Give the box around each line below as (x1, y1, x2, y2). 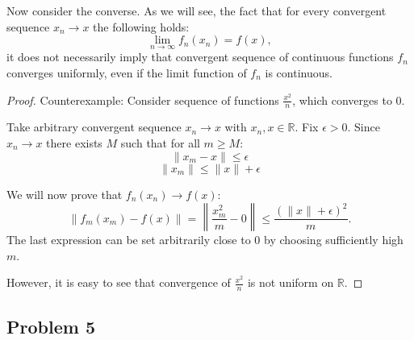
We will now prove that (6, 185, 123, 202)
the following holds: (93, 18, 190, 35)
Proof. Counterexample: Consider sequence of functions (6, 91, 279, 108)
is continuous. (265, 64, 332, 81)
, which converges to (292, 91, 392, 108)
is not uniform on (247, 274, 334, 291)
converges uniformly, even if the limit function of (6, 64, 247, 81)
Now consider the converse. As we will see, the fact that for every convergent (6, 2, 387, 19)
